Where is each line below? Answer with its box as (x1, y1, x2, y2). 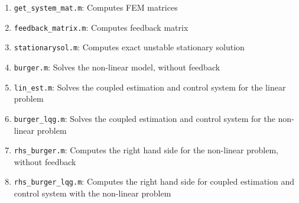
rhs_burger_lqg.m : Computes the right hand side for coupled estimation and (14, 175, 295, 188)
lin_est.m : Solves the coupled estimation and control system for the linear (14, 80, 286, 93)
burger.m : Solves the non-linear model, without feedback (14, 60, 220, 73)
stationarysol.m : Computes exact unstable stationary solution (14, 41, 245, 53)
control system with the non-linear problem (14, 187, 171, 199)
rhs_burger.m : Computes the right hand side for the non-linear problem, (14, 144, 278, 156)
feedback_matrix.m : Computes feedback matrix (14, 21, 188, 33)
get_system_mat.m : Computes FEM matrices (14, 1, 178, 13)
